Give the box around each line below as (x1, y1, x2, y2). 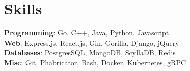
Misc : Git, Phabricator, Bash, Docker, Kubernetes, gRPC (4, 57, 186, 67)
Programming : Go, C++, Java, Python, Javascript (4, 27, 169, 38)
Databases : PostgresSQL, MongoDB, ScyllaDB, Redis (4, 47, 176, 58)
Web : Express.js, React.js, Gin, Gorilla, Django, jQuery (4, 37, 179, 48)
